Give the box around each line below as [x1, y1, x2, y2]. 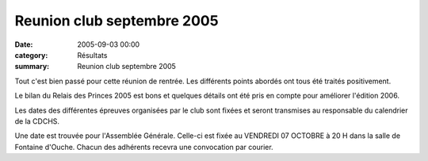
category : [14, 50, 48, 59]
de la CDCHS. [14, 116, 59, 126]
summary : [14, 62, 50, 71]
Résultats [77, 50, 108, 59]
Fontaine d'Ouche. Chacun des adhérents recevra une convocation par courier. [14, 142, 273, 151]
